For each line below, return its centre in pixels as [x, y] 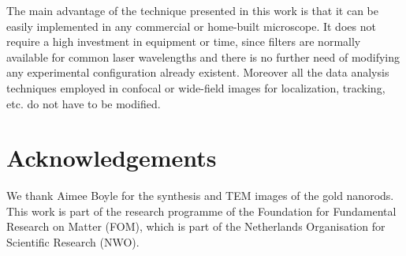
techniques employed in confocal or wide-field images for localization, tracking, [196, 87]
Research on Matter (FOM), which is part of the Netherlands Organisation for [196, 226]
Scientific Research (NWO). [73, 242]
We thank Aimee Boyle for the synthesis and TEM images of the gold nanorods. [200, 196]
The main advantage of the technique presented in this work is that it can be [193, 10]
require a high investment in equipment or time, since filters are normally [184, 41]
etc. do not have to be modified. [84, 103]
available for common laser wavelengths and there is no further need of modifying [203, 56]
